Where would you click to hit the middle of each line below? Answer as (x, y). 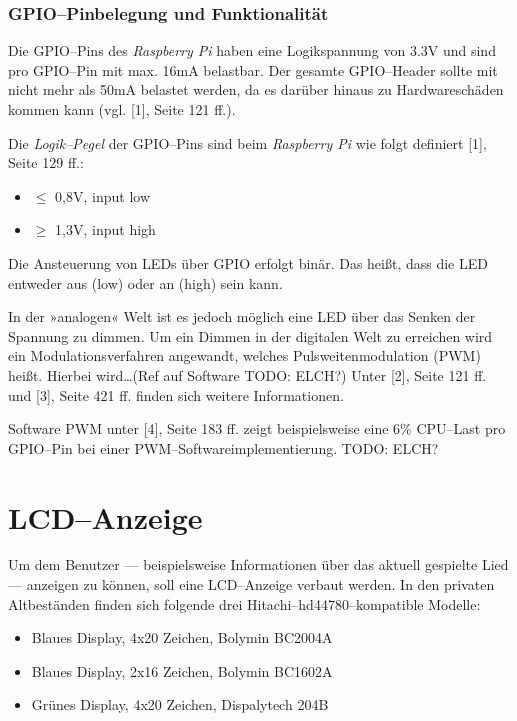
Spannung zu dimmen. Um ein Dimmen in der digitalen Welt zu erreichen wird (250, 335)
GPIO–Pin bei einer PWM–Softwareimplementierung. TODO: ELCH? (223, 447)
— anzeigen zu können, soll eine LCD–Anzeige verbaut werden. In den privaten (251, 584)
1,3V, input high (105, 229)
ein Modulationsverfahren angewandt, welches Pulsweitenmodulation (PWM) (244, 355)
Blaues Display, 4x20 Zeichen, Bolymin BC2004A (182, 637)
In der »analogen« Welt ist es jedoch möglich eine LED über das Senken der (242, 316)
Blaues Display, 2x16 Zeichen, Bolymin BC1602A (182, 670)
